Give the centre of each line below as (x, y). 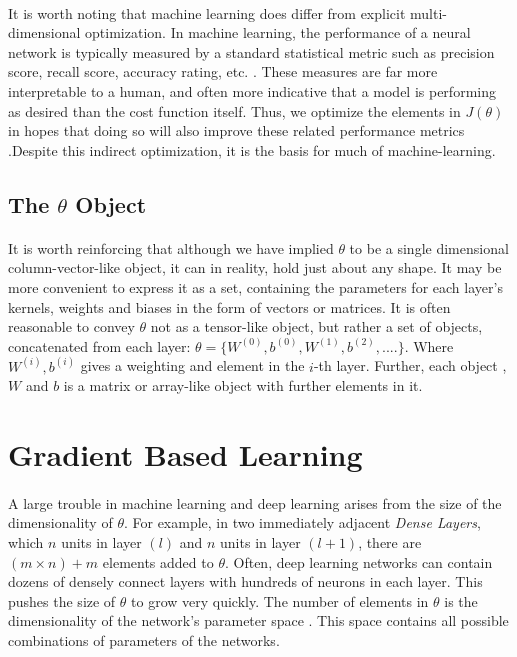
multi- (428, 12)
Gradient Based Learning (185, 454)
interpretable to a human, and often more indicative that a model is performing (252, 90)
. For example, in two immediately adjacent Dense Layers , (302, 522)
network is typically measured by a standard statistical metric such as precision (251, 51)
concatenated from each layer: (99, 345)
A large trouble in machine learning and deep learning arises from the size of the (255, 502)
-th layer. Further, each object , (410, 365)
